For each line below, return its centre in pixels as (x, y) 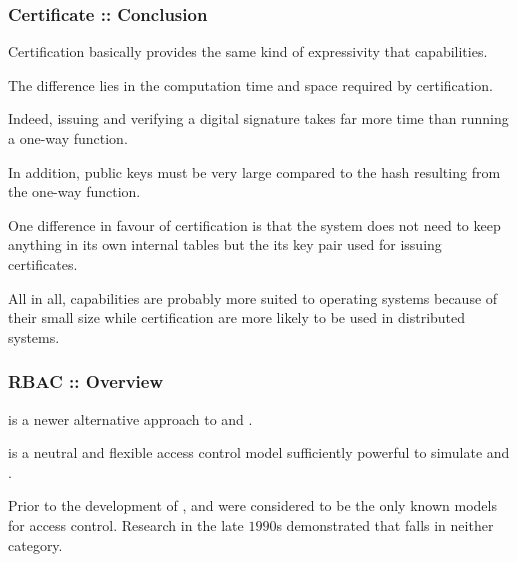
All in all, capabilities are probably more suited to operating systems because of (253, 297)
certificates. (43, 263)
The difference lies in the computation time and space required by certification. (250, 84)
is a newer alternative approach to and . (130, 418)
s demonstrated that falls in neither (385, 524)
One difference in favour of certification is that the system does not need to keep (254, 224)
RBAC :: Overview (86, 381)
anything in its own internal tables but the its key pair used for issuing (225, 244)
